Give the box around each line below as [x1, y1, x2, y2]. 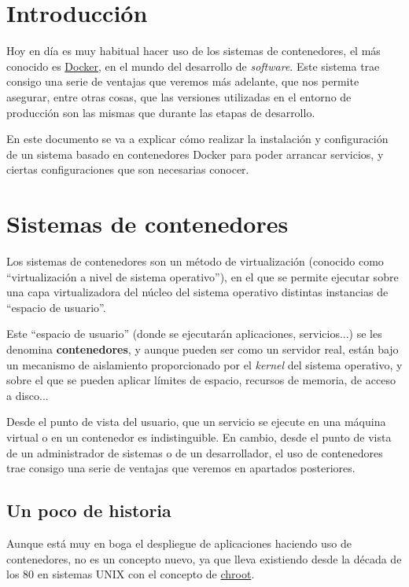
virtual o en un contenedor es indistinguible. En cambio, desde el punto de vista [6, 428, 392, 445]
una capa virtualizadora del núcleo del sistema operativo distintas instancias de [6, 284, 389, 300]
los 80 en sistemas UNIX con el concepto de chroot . [6, 566, 255, 582]
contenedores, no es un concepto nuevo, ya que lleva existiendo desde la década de [6, 550, 402, 567]
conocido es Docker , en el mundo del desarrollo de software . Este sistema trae [6, 57, 380, 74]
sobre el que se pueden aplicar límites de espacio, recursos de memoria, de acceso [6, 372, 396, 388]
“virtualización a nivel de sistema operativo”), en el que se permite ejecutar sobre [6, 268, 399, 284]
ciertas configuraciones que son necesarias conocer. [6, 161, 249, 178]
